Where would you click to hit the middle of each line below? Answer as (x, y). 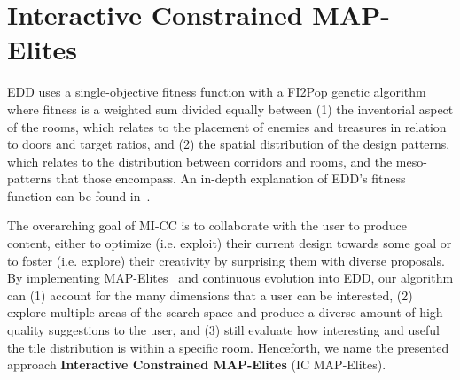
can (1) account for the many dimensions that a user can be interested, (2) (210, 295)
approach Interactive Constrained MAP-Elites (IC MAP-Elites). (197, 364)
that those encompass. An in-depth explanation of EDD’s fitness (231, 178)
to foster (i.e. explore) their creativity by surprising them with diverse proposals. (226, 260)
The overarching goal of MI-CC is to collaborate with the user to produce (207, 225)
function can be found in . (79, 195)
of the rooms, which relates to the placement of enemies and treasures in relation (227, 126)
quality (26, 330)
